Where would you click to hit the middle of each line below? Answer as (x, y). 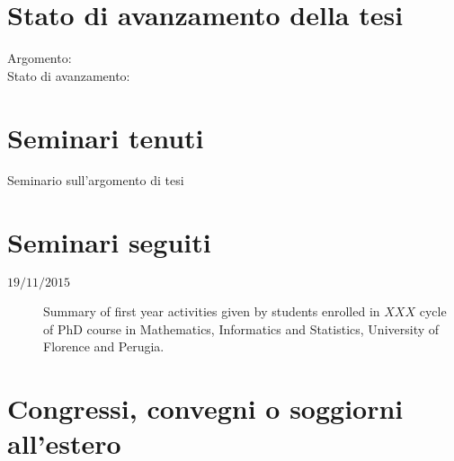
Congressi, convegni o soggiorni (205, 408)
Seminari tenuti (106, 137)
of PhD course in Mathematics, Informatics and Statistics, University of (241, 328)
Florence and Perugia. (104, 346)
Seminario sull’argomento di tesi (96, 180)
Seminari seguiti (109, 242)
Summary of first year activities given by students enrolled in (212, 311)
